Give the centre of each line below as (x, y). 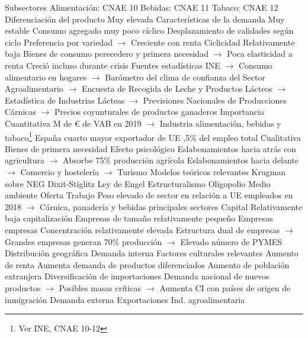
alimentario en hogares (46, 77)
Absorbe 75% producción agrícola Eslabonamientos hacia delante (181, 160)
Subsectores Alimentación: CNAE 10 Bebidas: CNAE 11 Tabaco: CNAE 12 (142, 7)
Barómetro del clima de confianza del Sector (185, 77)
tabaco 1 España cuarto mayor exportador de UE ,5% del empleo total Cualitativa (153, 136)
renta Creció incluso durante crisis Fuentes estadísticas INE (113, 65)
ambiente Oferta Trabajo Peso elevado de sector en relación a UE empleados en (149, 195)
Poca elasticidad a (260, 54)
